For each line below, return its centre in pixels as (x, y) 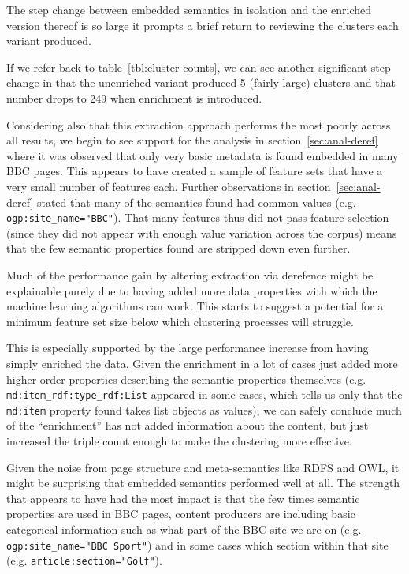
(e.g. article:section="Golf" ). (84, 560)
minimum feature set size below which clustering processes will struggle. (180, 321)
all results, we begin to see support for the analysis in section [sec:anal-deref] (192, 140)
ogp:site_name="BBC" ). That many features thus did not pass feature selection (198, 218)
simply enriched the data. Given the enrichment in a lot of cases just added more (202, 363)
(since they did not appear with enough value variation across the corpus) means (202, 233)
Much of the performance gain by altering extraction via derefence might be (190, 274)
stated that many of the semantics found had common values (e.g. (196, 202)
